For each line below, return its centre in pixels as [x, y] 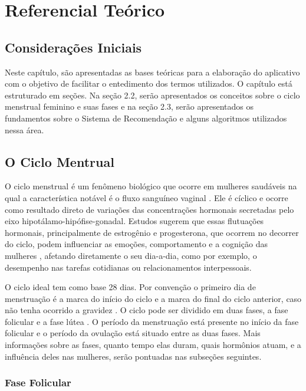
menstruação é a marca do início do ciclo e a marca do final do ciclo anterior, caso [153, 298]
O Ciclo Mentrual [60, 161]
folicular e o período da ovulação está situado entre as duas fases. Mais [133, 333]
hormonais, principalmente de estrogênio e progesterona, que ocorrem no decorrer [152, 232]
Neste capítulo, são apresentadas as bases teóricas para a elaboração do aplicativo [152, 72]
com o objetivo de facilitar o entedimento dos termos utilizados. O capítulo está [149, 83]
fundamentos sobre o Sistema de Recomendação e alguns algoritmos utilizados [146, 118]
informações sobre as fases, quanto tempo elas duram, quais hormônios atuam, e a [153, 345]
